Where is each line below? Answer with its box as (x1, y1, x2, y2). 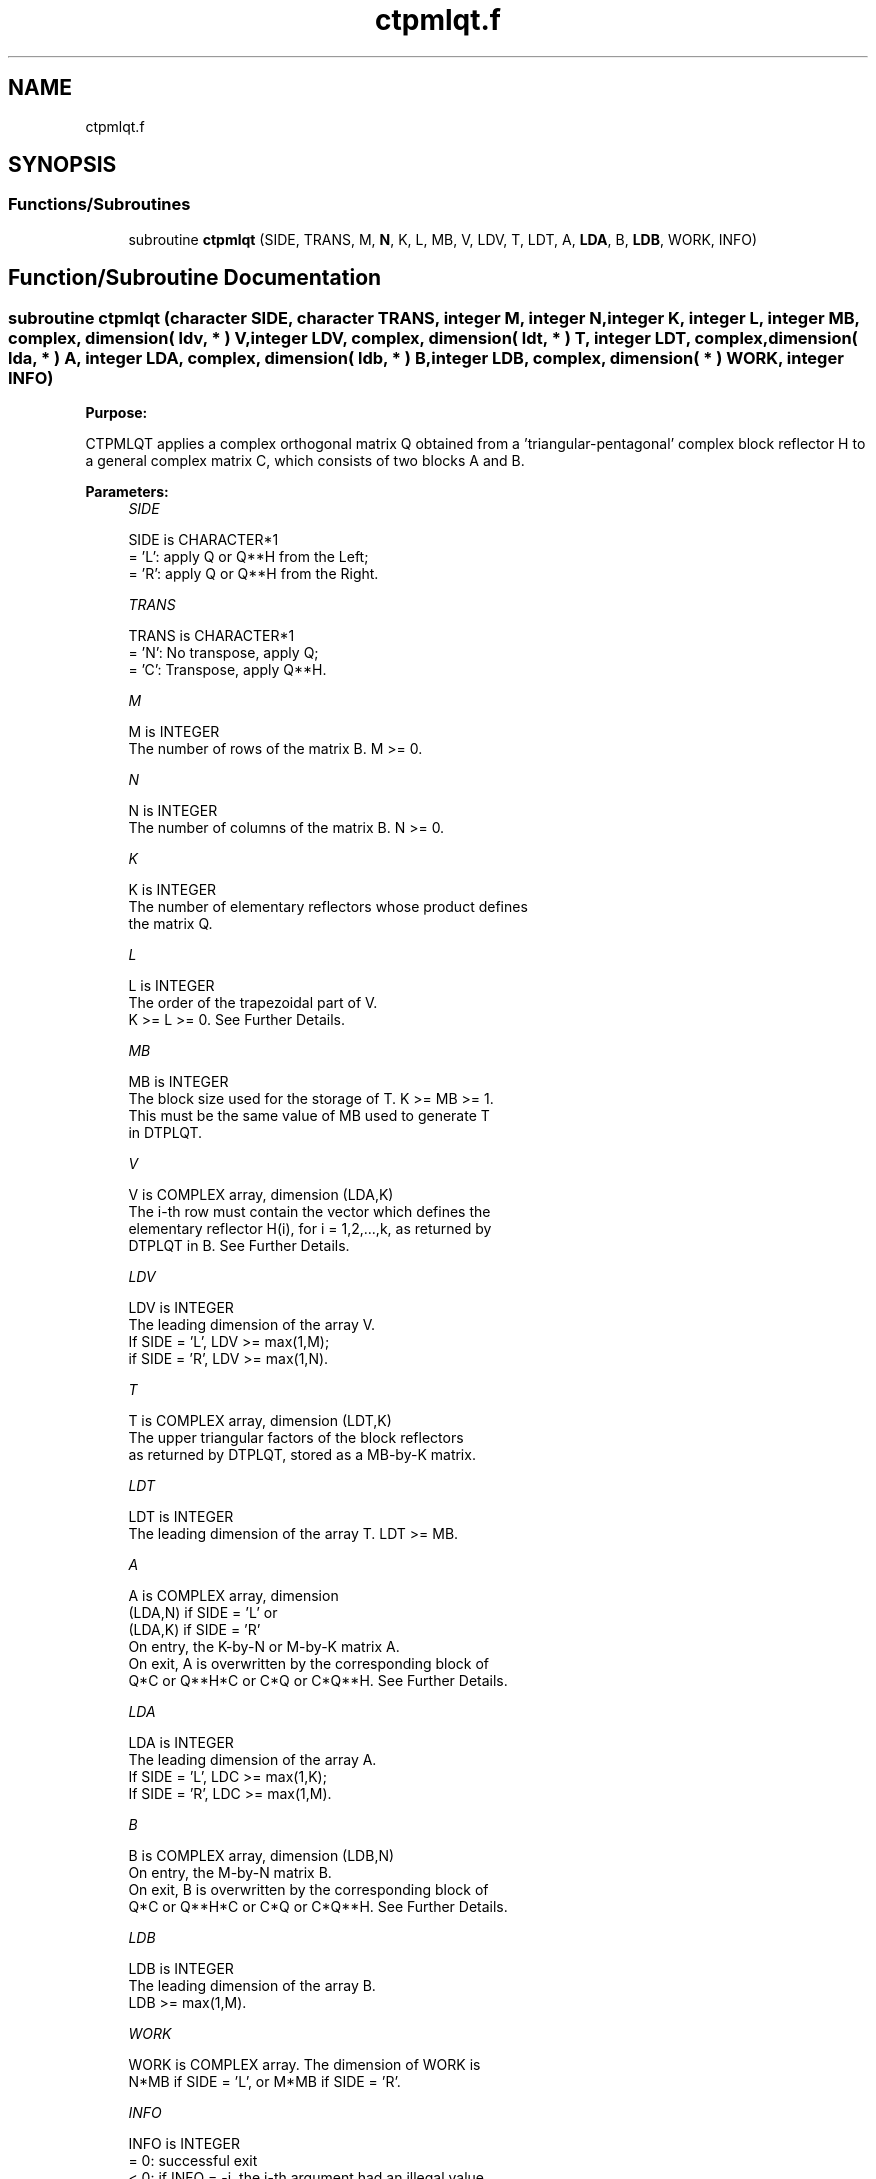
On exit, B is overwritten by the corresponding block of (128, 1881, 489, 1899)
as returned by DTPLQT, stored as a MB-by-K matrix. (128, 1446, 476, 1464)
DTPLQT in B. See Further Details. (128, 1237, 350, 1255)
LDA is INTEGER (128, 1734, 234, 1752)
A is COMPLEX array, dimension (128, 1587, 339, 1605)
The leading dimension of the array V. (128, 1316, 376, 1334)
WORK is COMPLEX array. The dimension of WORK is (128, 2056, 481, 2074)
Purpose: (85, 404, 148, 422)
